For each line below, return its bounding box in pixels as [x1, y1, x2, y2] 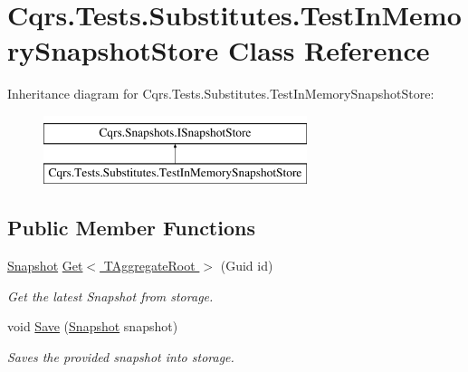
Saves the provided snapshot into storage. [7, 348, 234, 367]
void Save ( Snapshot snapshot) [7, 317, 178, 336]
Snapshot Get [7, 256, 83, 275]
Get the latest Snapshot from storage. [7, 286, 214, 305]
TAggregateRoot [103, 256, 196, 275]
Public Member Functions [7, 214, 255, 242]
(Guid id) [220, 256, 273, 275]
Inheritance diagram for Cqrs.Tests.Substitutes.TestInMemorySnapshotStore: [7, 84, 435, 103]
